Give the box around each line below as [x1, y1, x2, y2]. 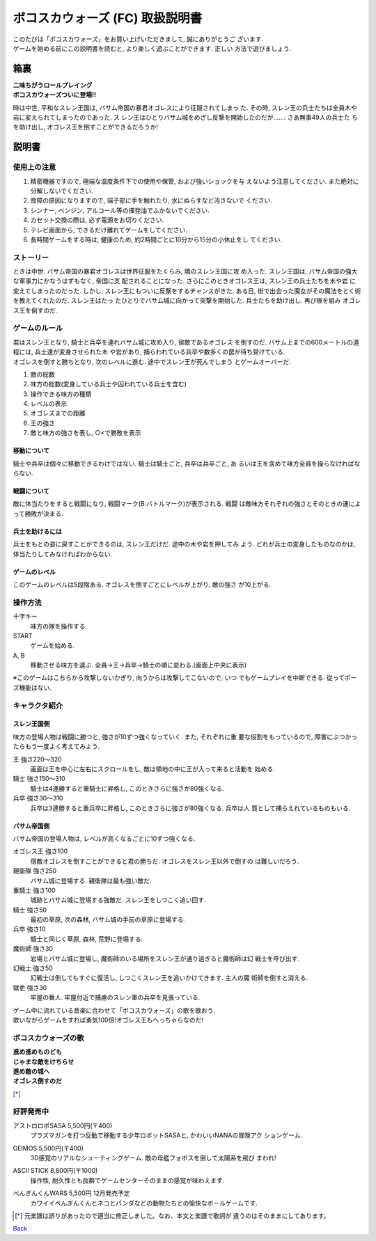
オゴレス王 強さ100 [13, 847, 68, 855]
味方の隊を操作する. [30, 622, 88, 630]
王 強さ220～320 [13, 755, 62, 764]
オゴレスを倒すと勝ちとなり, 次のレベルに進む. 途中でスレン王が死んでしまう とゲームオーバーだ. [13, 357, 292, 365]
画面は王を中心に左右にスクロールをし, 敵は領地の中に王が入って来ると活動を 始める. [30, 765, 275, 773]
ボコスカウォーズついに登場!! [13, 90, 97, 99]
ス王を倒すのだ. [13, 306, 58, 315]
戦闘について [13, 487, 50, 496]
